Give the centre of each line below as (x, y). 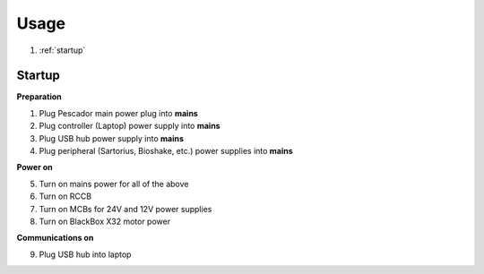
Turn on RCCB (65, 196)
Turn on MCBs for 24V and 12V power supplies (125, 209)
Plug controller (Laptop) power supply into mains (130, 126)
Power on (35, 167)
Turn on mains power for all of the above (114, 184)
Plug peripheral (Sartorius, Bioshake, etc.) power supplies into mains (166, 151)
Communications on (55, 238)
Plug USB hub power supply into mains (111, 138)
